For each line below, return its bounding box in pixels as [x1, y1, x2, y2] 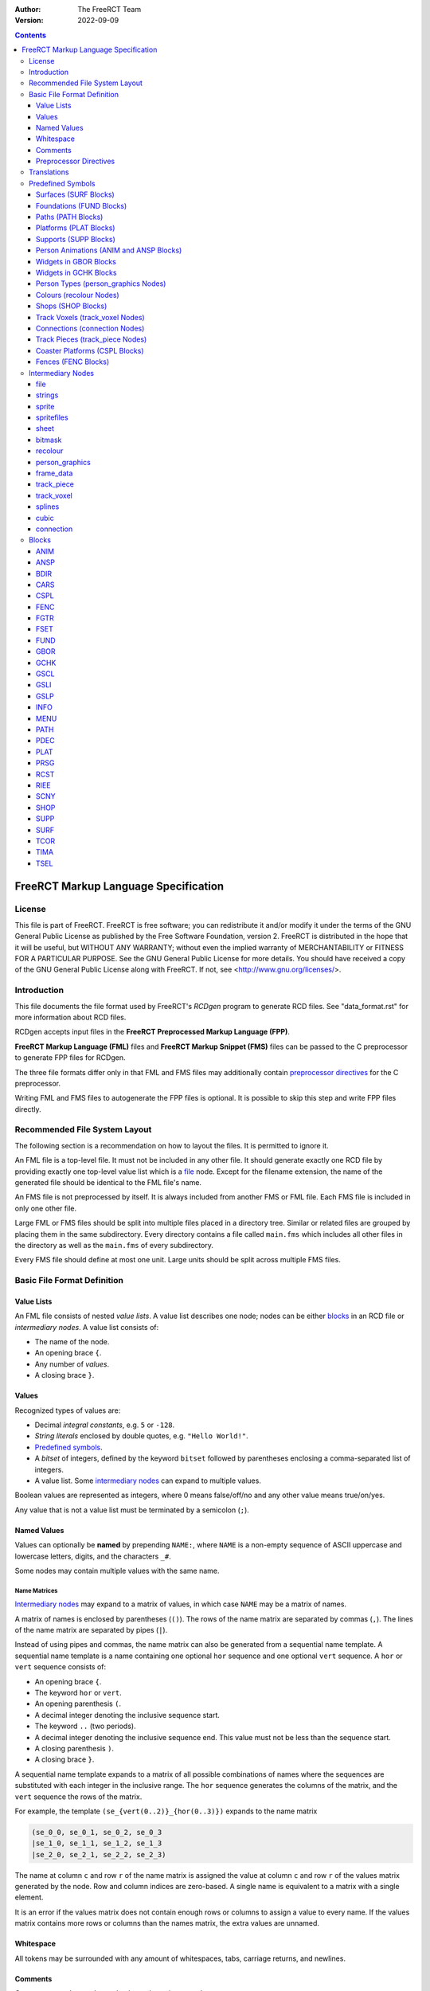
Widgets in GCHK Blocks [36, 268, 117, 277]
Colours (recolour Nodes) [36, 290, 119, 299]
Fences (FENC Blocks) [36, 357, 110, 366]
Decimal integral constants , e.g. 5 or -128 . [34, 1420, 175, 1430]
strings [36, 390, 59, 400]
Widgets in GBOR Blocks [36, 256, 117, 266]
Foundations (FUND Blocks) [36, 201, 127, 210]
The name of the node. [34, 1337, 110, 1347]
